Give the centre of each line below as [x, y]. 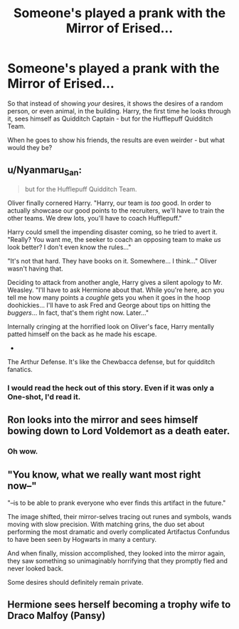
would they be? [30, 147]
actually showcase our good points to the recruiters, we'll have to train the [116, 210]
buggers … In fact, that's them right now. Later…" [78, 313]
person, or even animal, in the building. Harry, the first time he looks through [119, 111]
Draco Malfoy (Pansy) [57, 616]
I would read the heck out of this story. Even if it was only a [111, 388]
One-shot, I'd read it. [44, 396]
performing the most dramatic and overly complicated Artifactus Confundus [118, 532]
